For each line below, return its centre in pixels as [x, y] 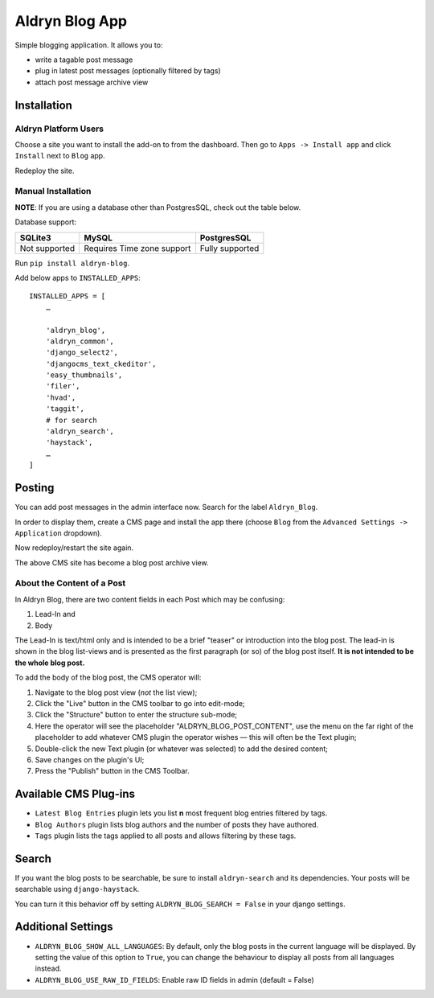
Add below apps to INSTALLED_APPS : [78, 277]
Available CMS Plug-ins [75, 794]
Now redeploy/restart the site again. [74, 548]
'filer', [63, 386]
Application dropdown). [58, 533]
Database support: [45, 222]
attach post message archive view [92, 82]
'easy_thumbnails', [84, 375]
